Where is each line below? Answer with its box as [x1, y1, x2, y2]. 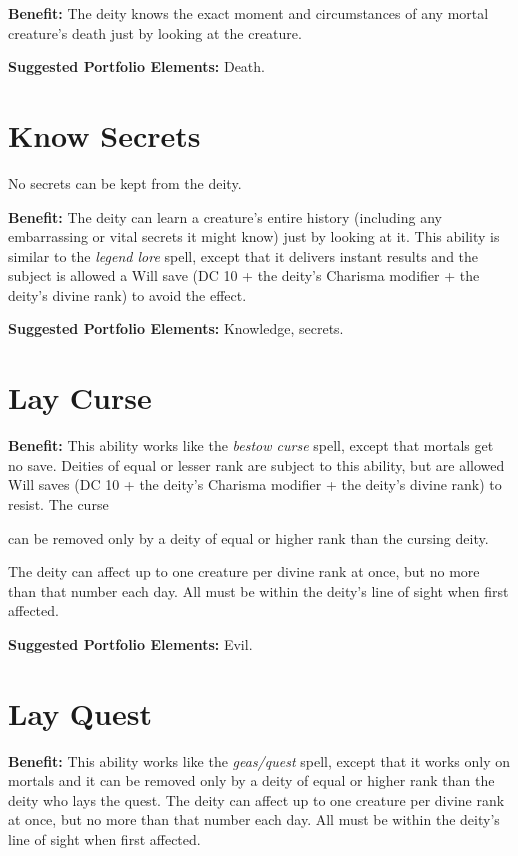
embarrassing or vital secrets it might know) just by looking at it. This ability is [8, 226, 500, 247]
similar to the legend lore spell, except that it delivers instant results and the [8, 245, 479, 266]
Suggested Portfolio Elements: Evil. [8, 633, 253, 654]
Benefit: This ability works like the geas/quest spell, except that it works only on [8, 750, 511, 771]
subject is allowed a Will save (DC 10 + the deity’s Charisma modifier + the [8, 265, 480, 286]
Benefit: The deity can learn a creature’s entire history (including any [8, 206, 442, 227]
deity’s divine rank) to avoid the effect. [8, 284, 247, 305]
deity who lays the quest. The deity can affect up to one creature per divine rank [8, 789, 505, 810]
